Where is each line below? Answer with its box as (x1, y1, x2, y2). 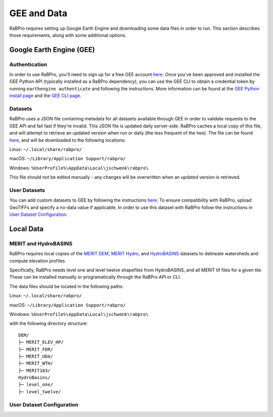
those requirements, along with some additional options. (9, 32, 126, 38)
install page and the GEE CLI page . (9, 92, 82, 99)
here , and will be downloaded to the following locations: (9, 137, 126, 143)
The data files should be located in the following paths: (9, 283, 124, 289)
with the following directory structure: (9, 320, 88, 327)
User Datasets (9, 187, 45, 194)
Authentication (9, 61, 48, 68)
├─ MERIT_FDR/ (18, 346, 53, 352)
